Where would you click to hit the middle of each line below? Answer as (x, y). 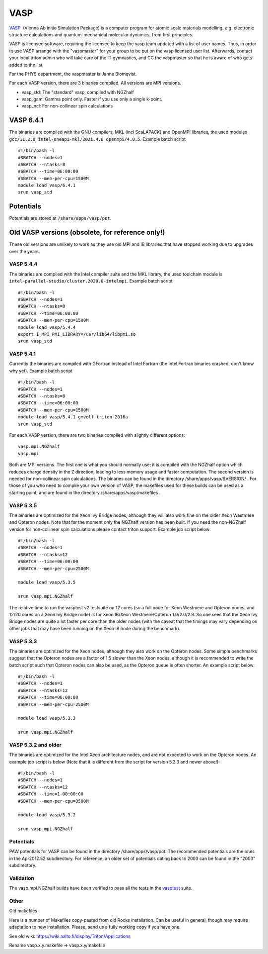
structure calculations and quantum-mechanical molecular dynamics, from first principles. (101, 34)
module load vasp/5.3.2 (47, 815)
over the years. (25, 251)
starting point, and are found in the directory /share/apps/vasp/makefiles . (85, 492)
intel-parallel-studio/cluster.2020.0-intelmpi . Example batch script (91, 281)
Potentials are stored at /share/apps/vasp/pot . (60, 218)
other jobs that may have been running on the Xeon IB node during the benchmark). (95, 628)
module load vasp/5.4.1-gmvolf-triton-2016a (73, 417)
